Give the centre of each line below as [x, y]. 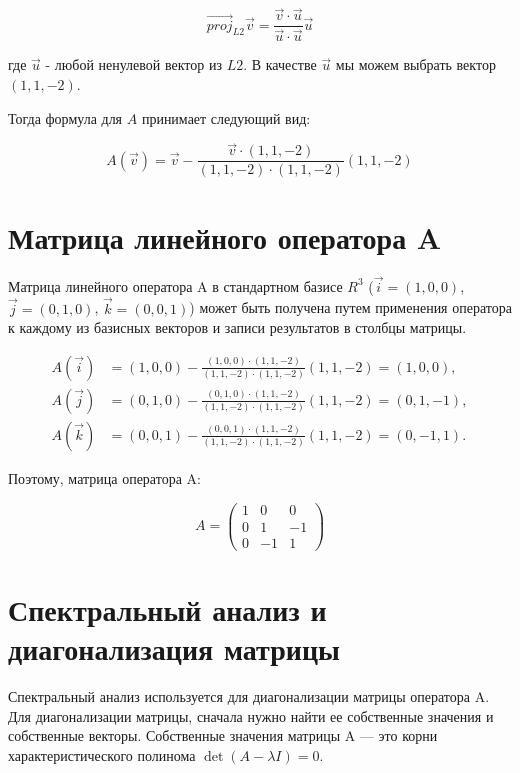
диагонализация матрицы [174, 647]
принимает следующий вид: [226, 117]
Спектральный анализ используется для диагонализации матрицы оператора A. [249, 695]
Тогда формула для [65, 117]
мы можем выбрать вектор [415, 64]
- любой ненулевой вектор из [133, 64]
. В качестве [280, 64]
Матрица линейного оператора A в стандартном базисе [175, 285]
